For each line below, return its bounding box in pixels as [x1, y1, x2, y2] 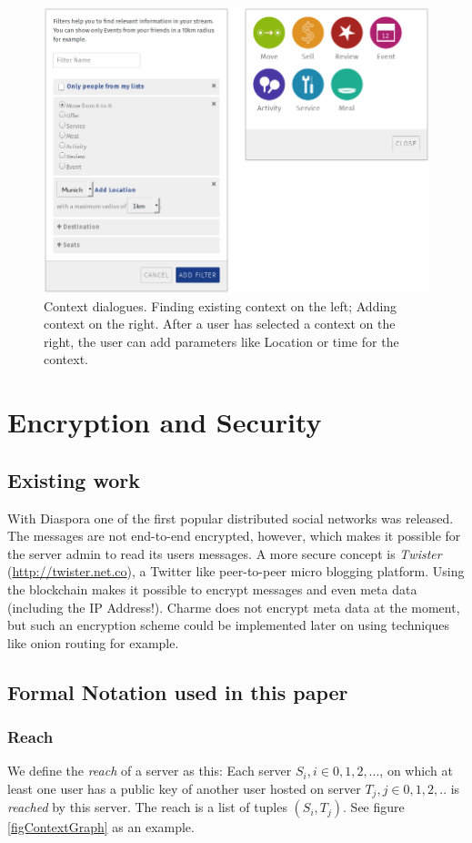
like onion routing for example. [7, 633, 179, 652]
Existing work [7, 465, 141, 493]
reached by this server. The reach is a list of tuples [7, 797, 287, 817]
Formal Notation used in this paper [7, 677, 348, 706]
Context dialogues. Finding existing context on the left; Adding [44, 296, 397, 315]
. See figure [343, 797, 405, 817]
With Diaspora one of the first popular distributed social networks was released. [7, 508, 454, 527]
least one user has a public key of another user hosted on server [7, 778, 361, 797]
